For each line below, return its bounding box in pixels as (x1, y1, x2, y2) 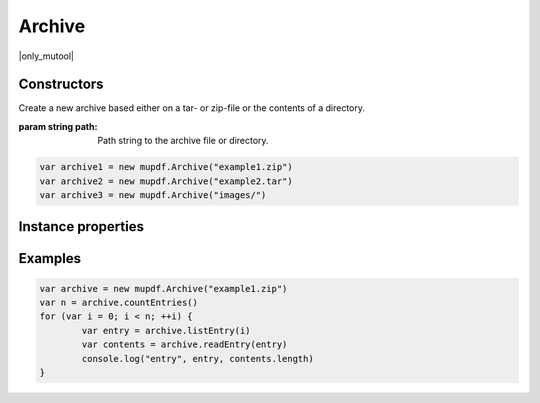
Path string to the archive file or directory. (97, 135, 269, 147)
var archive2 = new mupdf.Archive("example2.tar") (39, 175, 294, 187)
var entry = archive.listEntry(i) (81, 325, 251, 336)
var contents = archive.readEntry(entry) (81, 339, 288, 350)
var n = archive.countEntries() (39, 297, 199, 308)
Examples (18, 250, 82, 267)
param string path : (18, 120, 98, 132)
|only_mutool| (18, 50, 75, 62)
